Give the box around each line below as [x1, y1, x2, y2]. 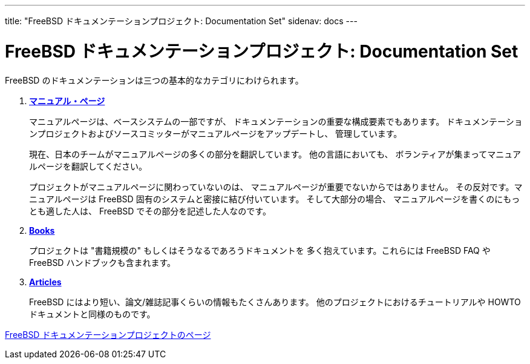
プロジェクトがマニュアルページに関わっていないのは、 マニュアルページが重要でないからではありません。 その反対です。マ [29, 181, 523, 192]
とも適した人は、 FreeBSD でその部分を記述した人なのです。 [29, 205, 271, 216]
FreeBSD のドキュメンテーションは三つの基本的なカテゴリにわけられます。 [5, 74, 304, 85]
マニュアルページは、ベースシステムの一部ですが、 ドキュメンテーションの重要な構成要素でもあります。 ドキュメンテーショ [29, 116, 523, 127]
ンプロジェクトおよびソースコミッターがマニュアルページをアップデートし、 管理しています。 [29, 128, 402, 139]
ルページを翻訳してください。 [29, 160, 147, 171]
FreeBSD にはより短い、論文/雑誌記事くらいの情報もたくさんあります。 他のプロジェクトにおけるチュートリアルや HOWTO [29, 296, 521, 307]
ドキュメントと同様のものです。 [29, 308, 155, 319]
